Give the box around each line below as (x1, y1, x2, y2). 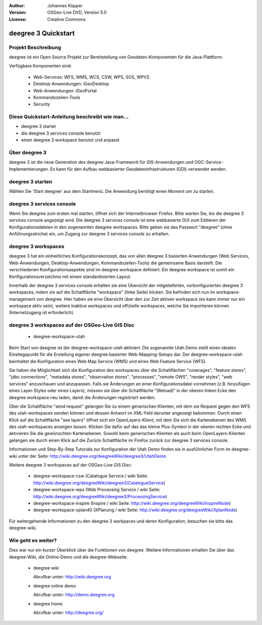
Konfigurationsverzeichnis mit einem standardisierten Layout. (9, 274, 132, 279)
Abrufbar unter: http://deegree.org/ (33, 610, 104, 616)
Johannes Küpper (47, 3, 83, 8)
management (9, 296, 36, 302)
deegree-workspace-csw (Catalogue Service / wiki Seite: (33, 473, 148, 479)
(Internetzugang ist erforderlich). (9, 310, 75, 315)
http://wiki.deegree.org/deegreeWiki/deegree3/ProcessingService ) (33, 493, 167, 499)
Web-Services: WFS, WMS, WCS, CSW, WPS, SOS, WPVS (33, 74, 150, 80)
